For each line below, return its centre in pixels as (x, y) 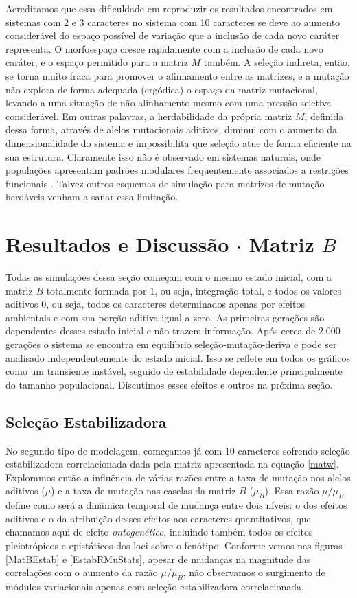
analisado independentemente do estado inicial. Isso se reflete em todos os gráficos (178, 357)
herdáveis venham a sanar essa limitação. (92, 197)
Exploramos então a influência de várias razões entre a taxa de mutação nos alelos (178, 477)
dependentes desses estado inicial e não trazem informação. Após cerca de (161, 331)
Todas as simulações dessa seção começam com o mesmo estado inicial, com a (169, 277)
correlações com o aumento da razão (82, 572)
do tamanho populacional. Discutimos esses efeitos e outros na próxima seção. (169, 384)
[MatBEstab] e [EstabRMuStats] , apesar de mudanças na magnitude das (158, 559)
